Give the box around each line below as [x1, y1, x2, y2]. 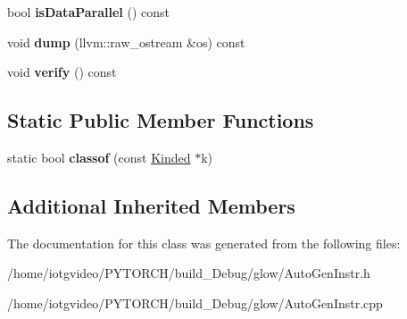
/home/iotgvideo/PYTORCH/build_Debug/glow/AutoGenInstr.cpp [7, 293, 383, 312]
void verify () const [7, 63, 117, 81]
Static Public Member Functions [7, 106, 314, 134]
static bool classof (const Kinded [7, 147, 191, 166]
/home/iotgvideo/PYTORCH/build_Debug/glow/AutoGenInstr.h [7, 264, 370, 282]
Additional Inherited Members [7, 191, 295, 219]
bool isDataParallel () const [7, 3, 170, 21]
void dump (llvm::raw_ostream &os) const [7, 32, 245, 51]
